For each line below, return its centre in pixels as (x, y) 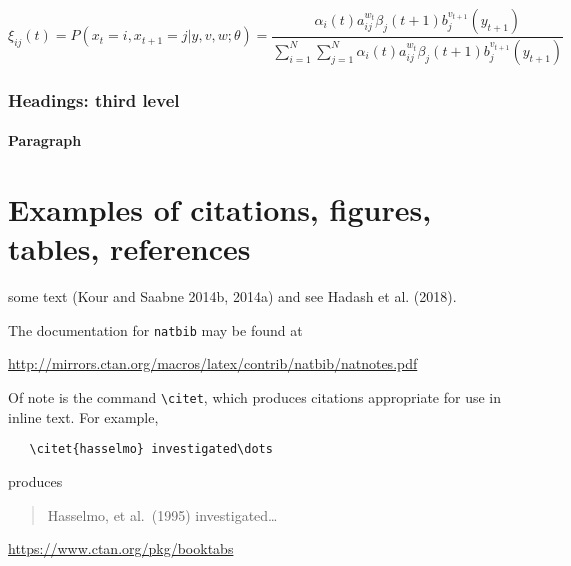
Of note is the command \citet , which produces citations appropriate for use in (254, 397)
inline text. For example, (83, 416)
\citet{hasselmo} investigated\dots (151, 449)
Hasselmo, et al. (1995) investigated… (162, 514)
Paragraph (45, 140)
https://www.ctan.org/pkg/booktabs (121, 548)
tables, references (129, 248)
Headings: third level (94, 99)
